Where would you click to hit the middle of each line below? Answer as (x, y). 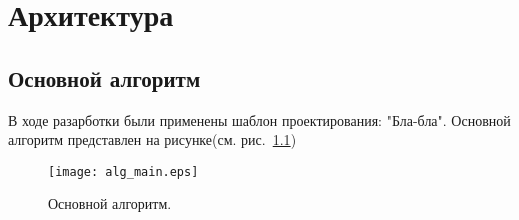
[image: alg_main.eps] (123, 171)
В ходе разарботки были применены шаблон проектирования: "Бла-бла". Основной (259, 119)
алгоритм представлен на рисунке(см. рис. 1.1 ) (152, 139)
